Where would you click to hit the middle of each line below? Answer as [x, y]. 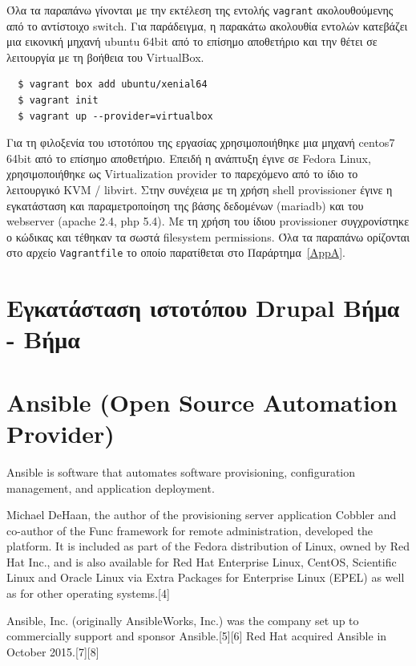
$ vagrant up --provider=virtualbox [115, 116]
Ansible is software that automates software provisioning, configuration [181, 471]
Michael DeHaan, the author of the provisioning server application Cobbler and [202, 515]
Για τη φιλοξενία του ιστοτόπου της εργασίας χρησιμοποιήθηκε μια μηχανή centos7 [201, 142]
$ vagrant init [58, 101]
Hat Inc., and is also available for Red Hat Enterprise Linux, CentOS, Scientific [202, 561]
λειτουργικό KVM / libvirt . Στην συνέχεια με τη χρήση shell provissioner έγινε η [200, 189]
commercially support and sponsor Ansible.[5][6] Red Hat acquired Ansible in [197, 636]
